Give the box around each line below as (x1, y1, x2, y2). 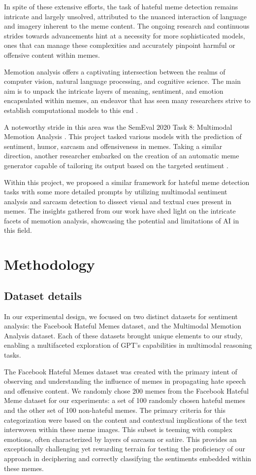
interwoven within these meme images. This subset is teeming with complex (4, 424, 232, 435)
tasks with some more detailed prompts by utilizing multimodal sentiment (4, 186, 227, 197)
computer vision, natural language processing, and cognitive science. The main (4, 76, 241, 86)
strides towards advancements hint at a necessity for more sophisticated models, (4, 30, 245, 40)
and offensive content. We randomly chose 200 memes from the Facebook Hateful (4, 385, 249, 396)
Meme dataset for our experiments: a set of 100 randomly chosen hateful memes (4, 395, 246, 405)
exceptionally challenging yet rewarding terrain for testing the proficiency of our (4, 443, 245, 454)
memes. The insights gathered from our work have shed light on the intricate (4, 206, 236, 216)
